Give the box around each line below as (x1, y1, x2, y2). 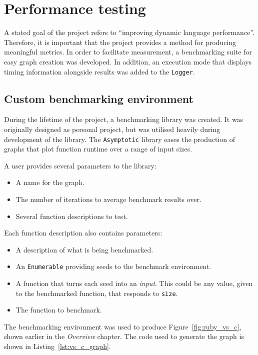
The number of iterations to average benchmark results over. (15, 193, 201, 204)
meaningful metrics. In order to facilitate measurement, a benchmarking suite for (4, 46, 252, 57)
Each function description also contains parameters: (4, 227, 162, 238)
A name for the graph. (15, 177, 84, 187)
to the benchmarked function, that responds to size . (15, 287, 178, 298)
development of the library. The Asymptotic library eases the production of (4, 133, 235, 144)
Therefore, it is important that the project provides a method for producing (4, 36, 236, 47)
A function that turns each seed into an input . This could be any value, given (15, 278, 253, 288)
